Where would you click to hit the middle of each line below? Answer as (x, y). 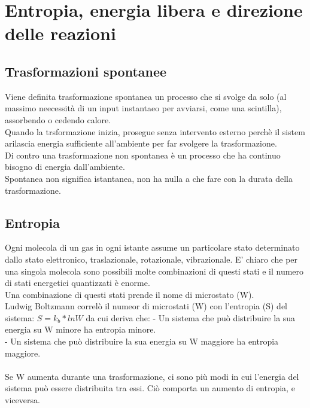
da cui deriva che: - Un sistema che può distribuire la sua (191, 317)
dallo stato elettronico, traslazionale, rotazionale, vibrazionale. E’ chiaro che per (151, 259)
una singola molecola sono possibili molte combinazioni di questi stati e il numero (154, 271)
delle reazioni (60, 33)
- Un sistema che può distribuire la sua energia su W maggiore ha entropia (142, 341)
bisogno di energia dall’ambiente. (65, 167)
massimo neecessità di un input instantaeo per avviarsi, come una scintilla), (143, 108)
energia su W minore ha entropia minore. (80, 329)
